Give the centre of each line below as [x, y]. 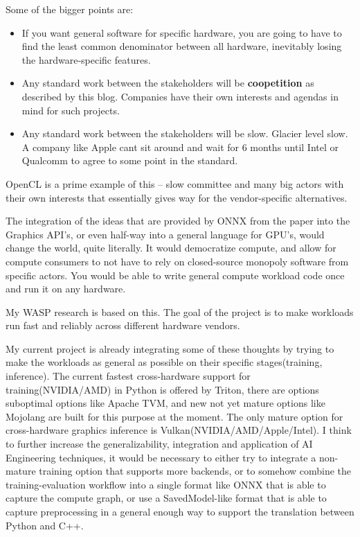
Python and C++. [45, 525]
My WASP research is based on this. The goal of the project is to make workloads [180, 311]
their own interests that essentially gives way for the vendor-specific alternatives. [177, 197]
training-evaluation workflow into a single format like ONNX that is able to [166, 484]
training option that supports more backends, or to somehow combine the [195, 471]
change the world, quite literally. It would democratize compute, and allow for [171, 248]
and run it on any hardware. [66, 289]
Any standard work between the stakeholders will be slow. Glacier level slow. [185, 133]
